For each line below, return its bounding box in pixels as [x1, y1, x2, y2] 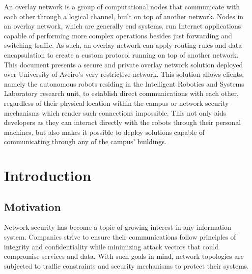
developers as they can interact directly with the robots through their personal [4, 117, 241, 127]
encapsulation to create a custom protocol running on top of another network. [4, 49, 239, 60]
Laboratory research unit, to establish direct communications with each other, [4, 88, 239, 98]
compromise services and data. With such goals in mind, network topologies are [4, 251, 244, 261]
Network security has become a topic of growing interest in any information [4, 222, 231, 232]
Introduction [4, 165, 91, 185]
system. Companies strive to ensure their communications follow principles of [4, 232, 236, 242]
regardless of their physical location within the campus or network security [4, 97, 229, 108]
